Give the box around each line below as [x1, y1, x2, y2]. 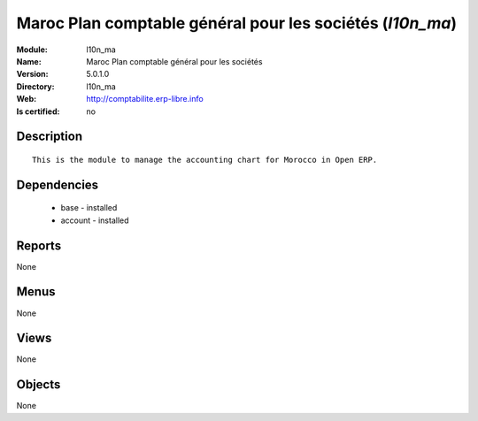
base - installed [60, 203, 118, 213]
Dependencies [16, 177, 99, 192]
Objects [16, 377, 61, 393]
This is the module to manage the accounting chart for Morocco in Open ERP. [32, 155, 378, 165]
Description [16, 129, 83, 144]
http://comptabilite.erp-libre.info [86, 94, 204, 104]
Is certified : [16, 106, 60, 117]
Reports [16, 238, 62, 253]
